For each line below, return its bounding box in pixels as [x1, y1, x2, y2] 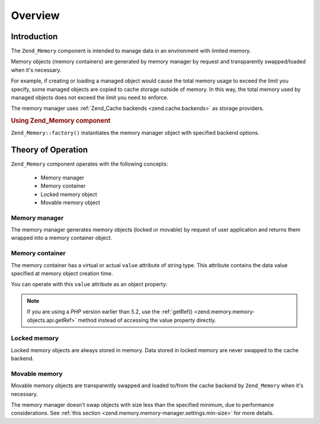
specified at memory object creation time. [11, 270, 113, 277]
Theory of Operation [11, 145, 88, 155]
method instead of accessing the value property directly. [78, 317, 216, 324]
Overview [11, 9, 60, 22]
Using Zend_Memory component [11, 116, 111, 125]
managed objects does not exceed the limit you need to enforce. [11, 94, 169, 101]
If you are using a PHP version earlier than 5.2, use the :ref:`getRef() [27, 308, 193, 315]
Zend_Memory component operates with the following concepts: [11, 160, 168, 167]
